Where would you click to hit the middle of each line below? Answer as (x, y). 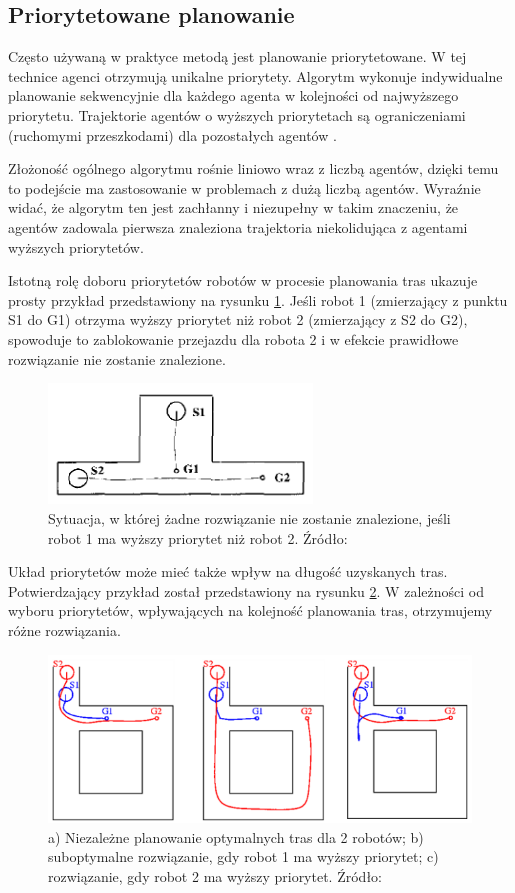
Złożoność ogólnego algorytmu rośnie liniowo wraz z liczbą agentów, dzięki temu (253, 168)
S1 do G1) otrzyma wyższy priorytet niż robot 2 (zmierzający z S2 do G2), (238, 319)
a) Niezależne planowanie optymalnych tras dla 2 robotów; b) (236, 836)
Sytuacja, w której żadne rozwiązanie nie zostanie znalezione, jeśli (249, 518)
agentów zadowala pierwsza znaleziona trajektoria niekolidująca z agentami (238, 226)
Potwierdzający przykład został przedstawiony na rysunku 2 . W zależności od (246, 590)
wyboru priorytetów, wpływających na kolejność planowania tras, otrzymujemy (250, 610)
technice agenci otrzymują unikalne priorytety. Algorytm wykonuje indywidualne (255, 75)
